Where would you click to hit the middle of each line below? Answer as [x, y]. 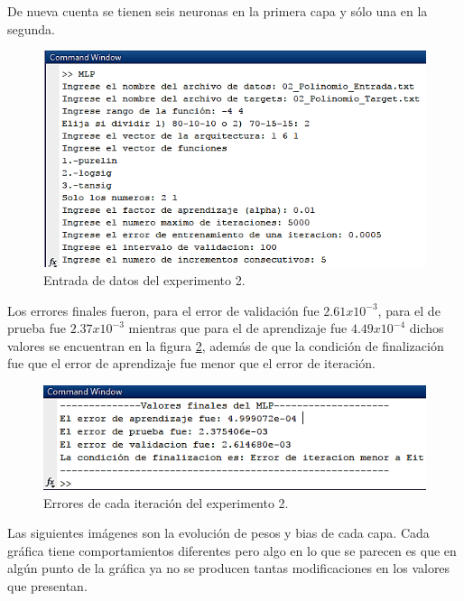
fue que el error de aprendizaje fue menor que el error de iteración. [191, 363]
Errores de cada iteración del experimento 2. [166, 502]
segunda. [31, 28]
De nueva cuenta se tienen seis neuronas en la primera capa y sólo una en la [218, 11]
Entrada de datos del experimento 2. [144, 279]
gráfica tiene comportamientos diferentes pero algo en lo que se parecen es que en [232, 550]
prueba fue [37, 328]
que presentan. [47, 585]
